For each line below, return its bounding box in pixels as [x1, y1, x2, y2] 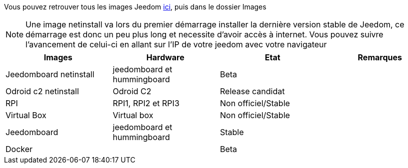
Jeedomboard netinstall [5, 69, 94, 79]
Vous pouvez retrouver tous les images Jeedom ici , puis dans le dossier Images [4, 2, 266, 11]
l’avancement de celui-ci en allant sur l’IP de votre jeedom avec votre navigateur [25, 39, 327, 49]
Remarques [357, 52, 402, 62]
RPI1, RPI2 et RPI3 [112, 98, 179, 108]
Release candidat [220, 86, 285, 96]
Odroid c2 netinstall [5, 86, 79, 96]
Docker [5, 144, 33, 154]
